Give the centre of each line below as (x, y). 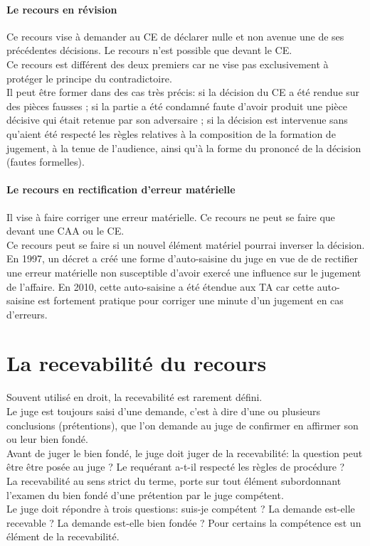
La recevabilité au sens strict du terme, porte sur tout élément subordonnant (174, 480)
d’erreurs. (27, 314)
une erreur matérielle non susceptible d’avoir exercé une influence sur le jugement (184, 272)
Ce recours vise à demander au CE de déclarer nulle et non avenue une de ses (175, 36)
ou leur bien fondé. (47, 439)
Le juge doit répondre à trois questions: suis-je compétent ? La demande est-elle (181, 509)
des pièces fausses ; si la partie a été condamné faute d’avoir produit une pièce (177, 106)
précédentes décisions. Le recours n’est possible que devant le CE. (149, 50)
